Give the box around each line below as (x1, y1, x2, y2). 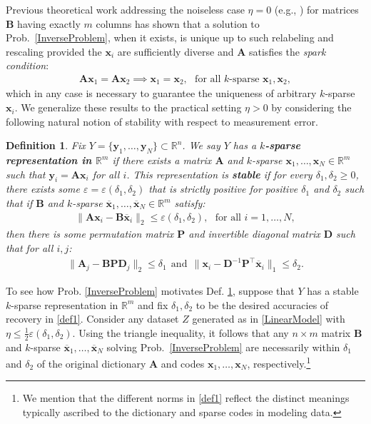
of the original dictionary (36, 355, 146, 370)
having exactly (17, 16, 81, 31)
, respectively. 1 (247, 354, 311, 370)
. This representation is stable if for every (126, 166, 312, 181)
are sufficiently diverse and (117, 44, 234, 59)
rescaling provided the (6, 44, 102, 59)
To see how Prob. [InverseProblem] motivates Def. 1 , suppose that (6, 283, 295, 298)
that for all (6, 241, 54, 256)
